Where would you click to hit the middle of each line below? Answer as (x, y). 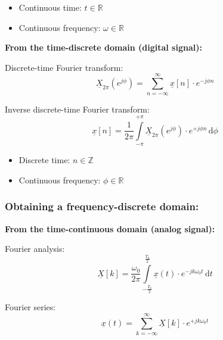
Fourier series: (30, 307)
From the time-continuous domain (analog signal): (110, 228)
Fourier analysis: (35, 249)
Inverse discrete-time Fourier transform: (77, 109)
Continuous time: (50, 7)
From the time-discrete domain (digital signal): (103, 47)
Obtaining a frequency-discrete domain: (102, 206)
